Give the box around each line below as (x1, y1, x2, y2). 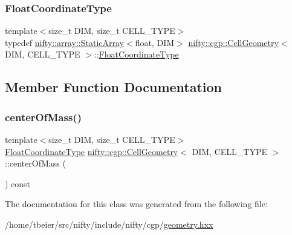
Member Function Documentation (5, 78, 222, 96)
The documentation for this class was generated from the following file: (5, 197, 268, 210)
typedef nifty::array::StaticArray (5, 36, 125, 48)
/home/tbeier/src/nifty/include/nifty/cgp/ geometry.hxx (5, 217, 213, 230)
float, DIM (135, 36, 175, 48)
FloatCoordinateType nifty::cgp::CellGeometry (5, 145, 178, 157)
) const (5, 177, 31, 190)
